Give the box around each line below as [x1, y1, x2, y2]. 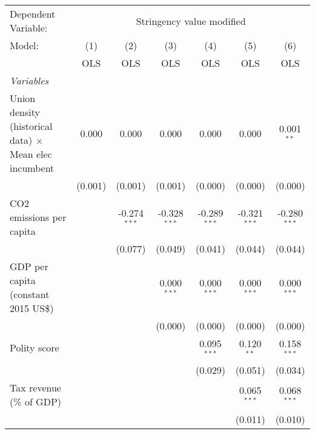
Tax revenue [10, 380, 61, 395]
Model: [10, 38, 39, 52]
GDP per [10, 259, 48, 273]
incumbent [10, 161, 55, 175]
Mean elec [10, 147, 52, 161]
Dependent [10, 7, 56, 21]
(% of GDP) [10, 394, 62, 409]
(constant [10, 287, 50, 301]
